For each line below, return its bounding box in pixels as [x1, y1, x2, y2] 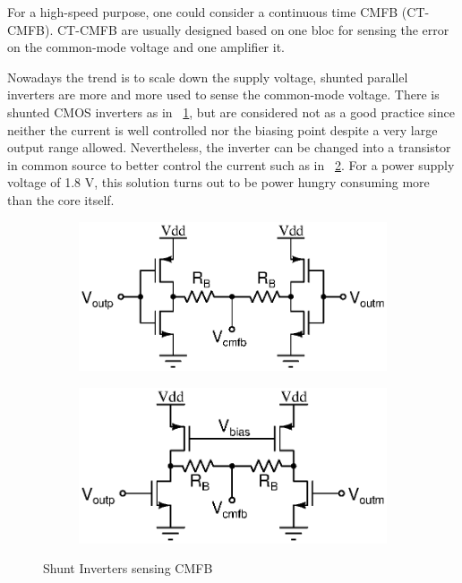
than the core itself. [7, 190, 115, 209]
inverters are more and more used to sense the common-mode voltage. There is [7, 85, 440, 104]
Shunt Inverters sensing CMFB [43, 559, 213, 578]
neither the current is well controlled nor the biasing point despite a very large [7, 120, 438, 139]
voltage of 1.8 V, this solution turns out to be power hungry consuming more [7, 173, 430, 192]
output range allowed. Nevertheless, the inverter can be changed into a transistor [7, 138, 451, 157]
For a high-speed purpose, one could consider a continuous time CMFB [7, 3, 398, 21]
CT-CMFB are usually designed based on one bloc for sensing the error [56, 20, 449, 39]
